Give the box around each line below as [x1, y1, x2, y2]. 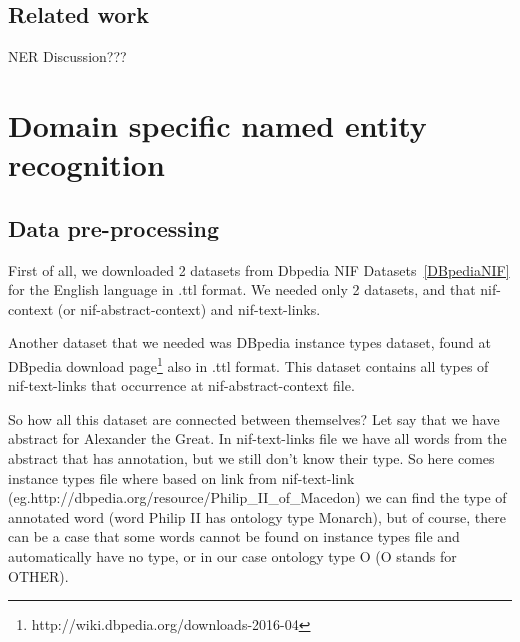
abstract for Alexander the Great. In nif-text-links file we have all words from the [8, 428, 507, 449]
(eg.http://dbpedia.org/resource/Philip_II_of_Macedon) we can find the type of [8, 487, 507, 508]
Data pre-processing [8, 212, 220, 243]
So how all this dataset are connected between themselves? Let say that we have [8, 408, 500, 429]
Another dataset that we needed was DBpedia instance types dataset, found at [8, 332, 492, 353]
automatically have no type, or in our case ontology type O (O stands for [8, 545, 457, 566]
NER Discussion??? [8, 46, 127, 67]
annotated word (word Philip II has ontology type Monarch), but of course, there [8, 506, 506, 527]
